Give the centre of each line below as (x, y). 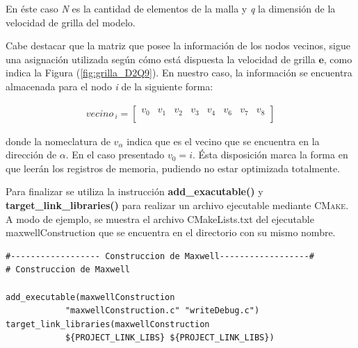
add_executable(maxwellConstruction (90, 297)
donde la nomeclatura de (58, 141)
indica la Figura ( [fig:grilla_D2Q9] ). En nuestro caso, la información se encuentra (179, 73)
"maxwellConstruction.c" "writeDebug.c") (162, 311)
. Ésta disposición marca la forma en (270, 155)
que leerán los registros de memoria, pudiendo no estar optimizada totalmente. (173, 168)
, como (338, 59)
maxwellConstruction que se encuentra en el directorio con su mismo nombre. (171, 232)
